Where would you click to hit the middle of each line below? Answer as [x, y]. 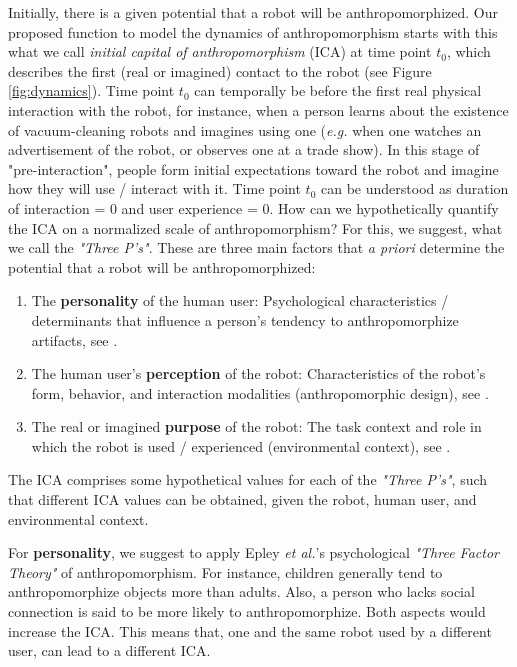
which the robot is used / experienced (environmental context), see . [241, 445]
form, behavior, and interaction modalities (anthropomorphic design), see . [260, 392]
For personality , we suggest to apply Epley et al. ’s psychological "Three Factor [253, 552]
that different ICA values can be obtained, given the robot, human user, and [242, 499]
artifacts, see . [74, 339]
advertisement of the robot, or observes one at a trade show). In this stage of [244, 149]
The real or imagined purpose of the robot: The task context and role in [256, 426]
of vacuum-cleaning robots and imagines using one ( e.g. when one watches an [245, 129]
